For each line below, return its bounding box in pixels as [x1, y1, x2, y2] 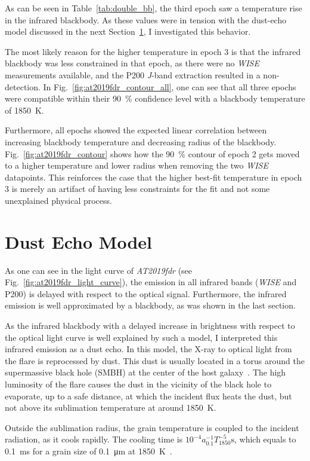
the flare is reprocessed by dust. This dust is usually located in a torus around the [5, 354, 305, 367]
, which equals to [234, 433, 296, 445]
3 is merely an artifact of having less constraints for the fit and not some [5, 182, 270, 195]
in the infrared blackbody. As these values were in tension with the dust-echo [5, 13, 287, 26]
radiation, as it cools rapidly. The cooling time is [5, 433, 183, 445]
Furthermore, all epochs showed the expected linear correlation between [5, 124, 267, 136]
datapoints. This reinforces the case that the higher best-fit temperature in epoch [5, 170, 302, 183]
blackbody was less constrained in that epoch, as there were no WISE [5, 57, 259, 69]
